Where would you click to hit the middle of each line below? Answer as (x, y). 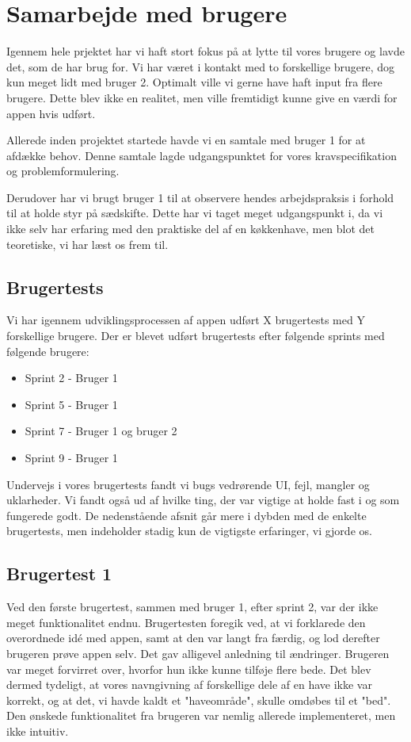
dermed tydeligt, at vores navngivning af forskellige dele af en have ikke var (189, 685)
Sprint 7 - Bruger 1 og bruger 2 (101, 431)
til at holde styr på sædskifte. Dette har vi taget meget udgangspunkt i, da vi (195, 213)
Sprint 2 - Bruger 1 (71, 378)
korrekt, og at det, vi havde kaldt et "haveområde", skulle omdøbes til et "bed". (199, 700)
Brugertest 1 (59, 574)
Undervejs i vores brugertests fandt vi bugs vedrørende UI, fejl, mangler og (188, 484)
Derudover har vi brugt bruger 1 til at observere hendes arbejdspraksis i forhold (200, 197)
